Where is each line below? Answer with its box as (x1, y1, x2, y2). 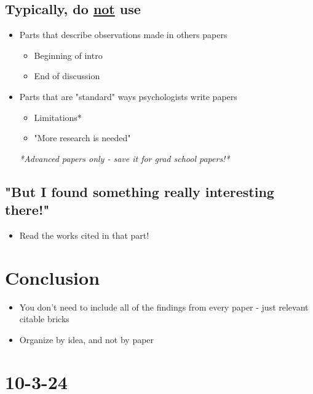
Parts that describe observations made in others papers (19, 28, 228, 41)
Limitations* (34, 110, 82, 123)
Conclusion (5, 265, 100, 290)
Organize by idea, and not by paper (19, 333, 154, 346)
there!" (5, 200, 50, 219)
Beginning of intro (34, 48, 103, 61)
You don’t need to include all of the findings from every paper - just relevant (19, 300, 309, 313)
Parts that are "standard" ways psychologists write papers (19, 90, 237, 102)
